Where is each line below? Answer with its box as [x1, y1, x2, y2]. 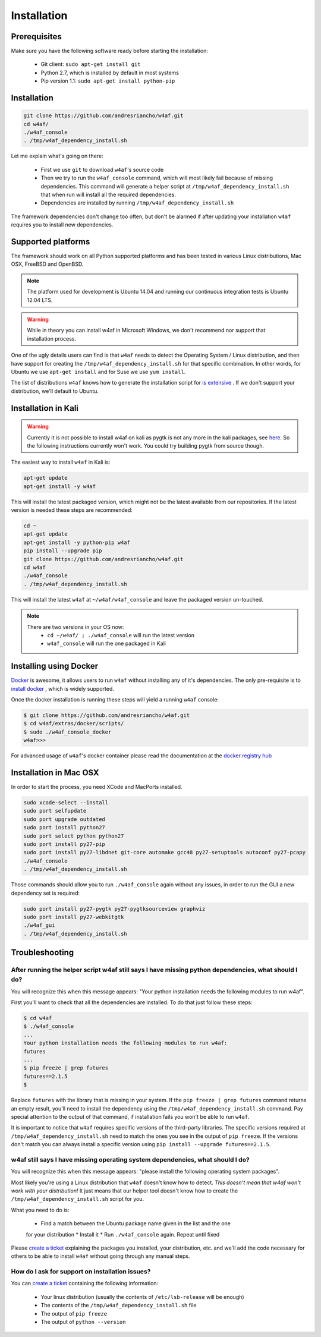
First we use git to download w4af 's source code [40, 166, 164, 173]
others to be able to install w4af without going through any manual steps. [11, 1253, 190, 1260]
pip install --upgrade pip [23, 548, 102, 554]
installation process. [27, 335, 77, 342]
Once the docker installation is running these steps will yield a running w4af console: [11, 696, 219, 703]
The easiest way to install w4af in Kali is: [11, 458, 111, 466]
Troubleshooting [11, 948, 74, 958]
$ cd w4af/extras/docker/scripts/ [23, 720, 124, 727]
